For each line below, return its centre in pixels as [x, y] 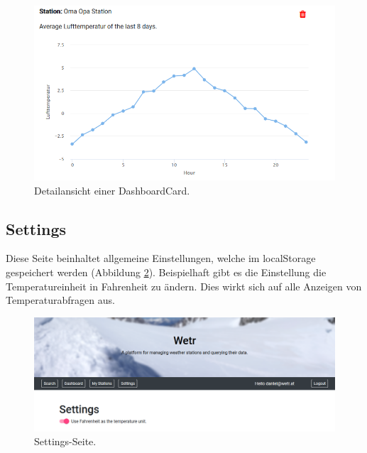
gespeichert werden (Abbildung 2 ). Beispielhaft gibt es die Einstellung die [166, 272]
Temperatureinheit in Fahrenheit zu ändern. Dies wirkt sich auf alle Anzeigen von [184, 286]
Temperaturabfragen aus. [60, 300]
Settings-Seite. [65, 441]
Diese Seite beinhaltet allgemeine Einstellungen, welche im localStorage [161, 258]
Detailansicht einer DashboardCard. [112, 190]
